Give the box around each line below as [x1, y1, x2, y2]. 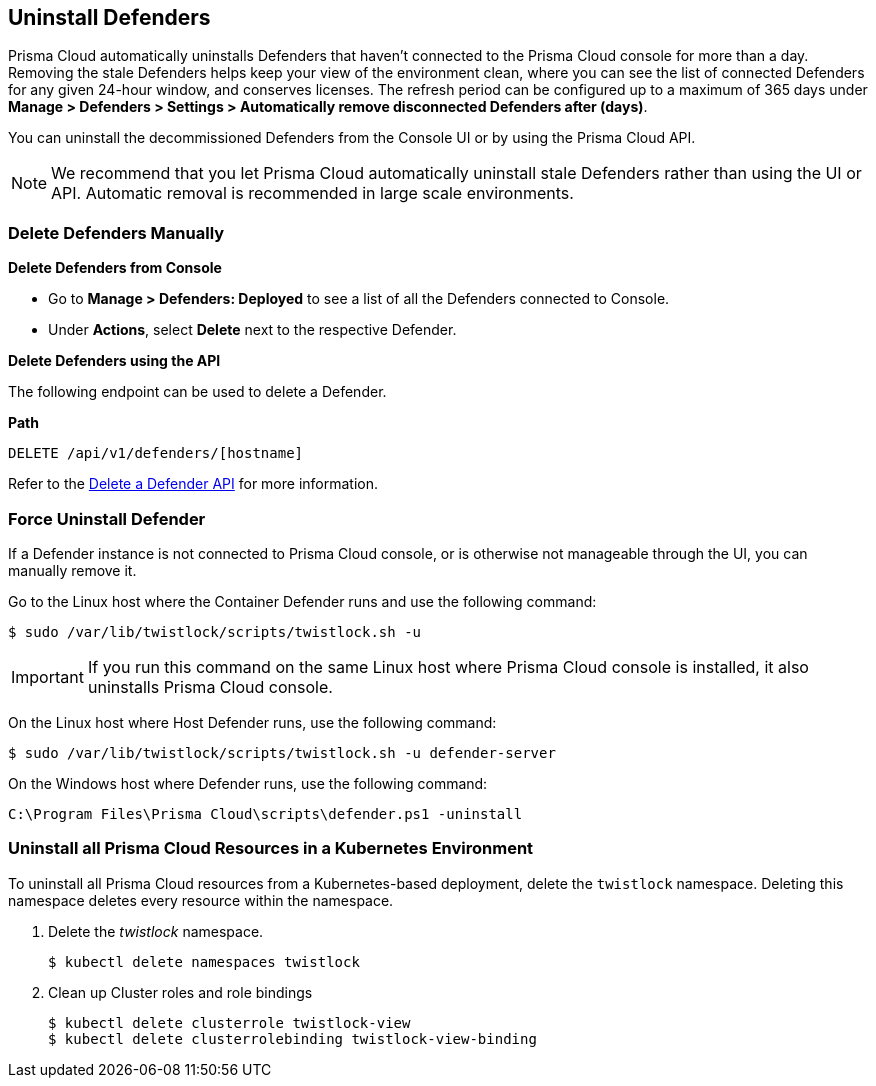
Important [11, 666, 84, 687]
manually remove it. [8, 561, 137, 579]
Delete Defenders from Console [8, 259, 222, 277]
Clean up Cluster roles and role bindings [48, 983, 313, 1001]
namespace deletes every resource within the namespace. [8, 891, 394, 909]
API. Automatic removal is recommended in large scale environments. [51, 183, 574, 204]
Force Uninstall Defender [8, 508, 206, 529]
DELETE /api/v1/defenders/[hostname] [8, 445, 304, 462]
